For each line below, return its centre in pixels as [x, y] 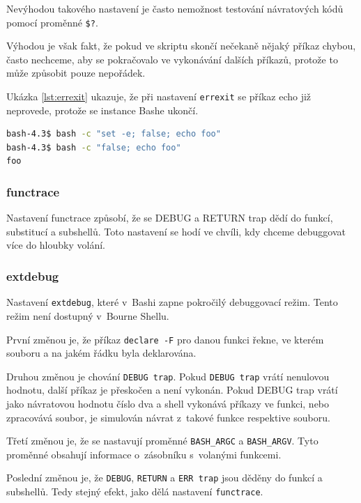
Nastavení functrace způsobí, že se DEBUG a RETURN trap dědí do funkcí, [170, 218]
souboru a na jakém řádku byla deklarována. [101, 353]
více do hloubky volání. [56, 245]
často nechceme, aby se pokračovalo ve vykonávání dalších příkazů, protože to [172, 59]
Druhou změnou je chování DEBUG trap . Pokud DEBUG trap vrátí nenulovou [168, 376]
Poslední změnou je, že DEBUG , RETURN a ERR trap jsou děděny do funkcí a [164, 478]
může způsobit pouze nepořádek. [76, 73]
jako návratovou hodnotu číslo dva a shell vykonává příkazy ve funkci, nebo [168, 404]
